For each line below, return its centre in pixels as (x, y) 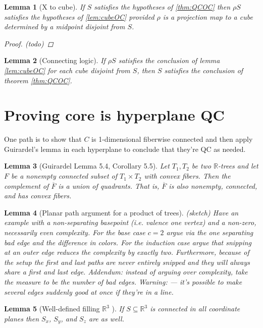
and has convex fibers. (38, 196)
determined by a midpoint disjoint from (65, 26)
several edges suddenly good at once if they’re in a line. (89, 291)
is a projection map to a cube (208, 16)
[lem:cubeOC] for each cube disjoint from (67, 70)
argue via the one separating (210, 232)
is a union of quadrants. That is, (109, 185)
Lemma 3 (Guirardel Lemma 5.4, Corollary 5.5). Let (87, 166)
